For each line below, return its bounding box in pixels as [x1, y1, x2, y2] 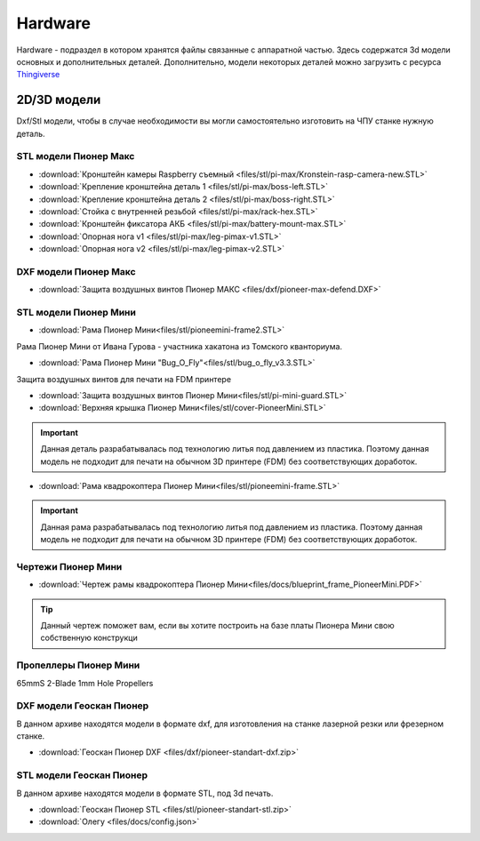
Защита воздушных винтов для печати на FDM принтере [16, 373, 231, 384]
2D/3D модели [16, 92, 101, 108]
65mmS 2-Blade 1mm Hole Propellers [16, 677, 154, 688]
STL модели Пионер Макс [16, 150, 135, 163]
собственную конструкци [40, 632, 138, 644]
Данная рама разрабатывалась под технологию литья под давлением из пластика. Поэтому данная [40, 521, 423, 533]
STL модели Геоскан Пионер [16, 769, 148, 781]
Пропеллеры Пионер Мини [16, 659, 140, 671]
